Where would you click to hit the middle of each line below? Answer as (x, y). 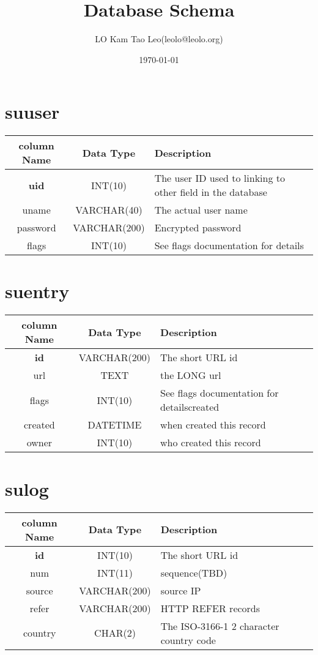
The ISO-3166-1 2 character (220, 626)
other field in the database (211, 192)
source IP (181, 590)
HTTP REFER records (210, 608)
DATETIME (115, 425)
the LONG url (191, 375)
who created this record (211, 443)
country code (188, 640)
